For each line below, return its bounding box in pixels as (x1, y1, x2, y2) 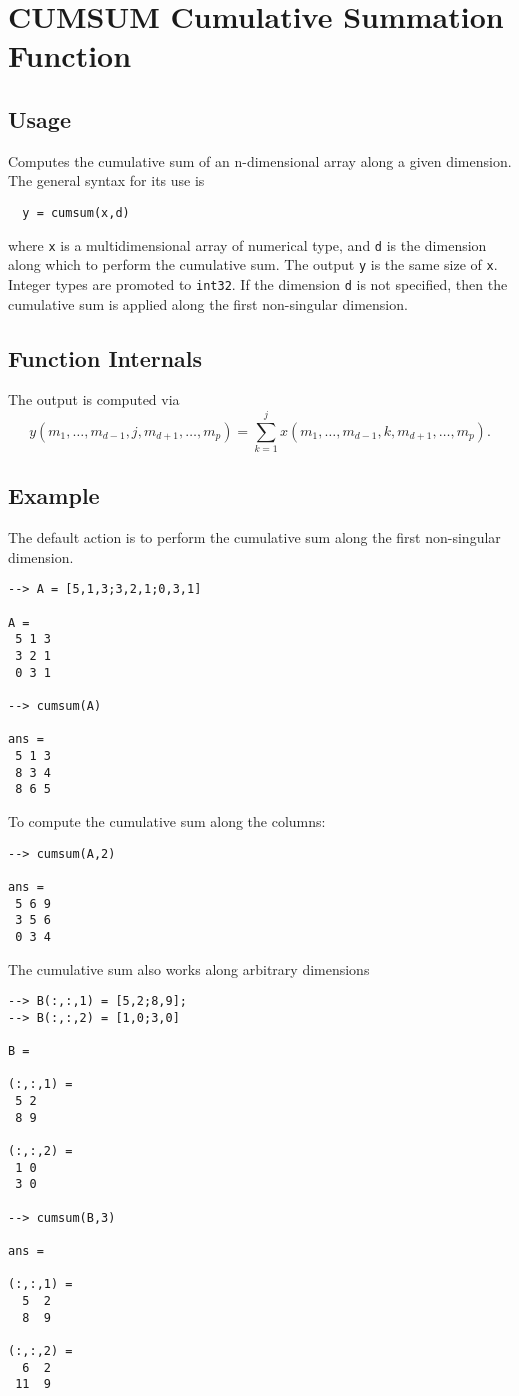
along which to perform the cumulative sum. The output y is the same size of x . (8, 254, 498, 275)
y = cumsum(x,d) (22, 205, 130, 220)
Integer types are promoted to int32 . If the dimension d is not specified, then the (8, 273, 508, 294)
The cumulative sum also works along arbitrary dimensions (8, 958, 370, 979)
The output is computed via (8, 389, 180, 410)
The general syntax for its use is (8, 170, 205, 191)
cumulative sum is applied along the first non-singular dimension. (8, 293, 408, 314)
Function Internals (8, 342, 203, 373)
